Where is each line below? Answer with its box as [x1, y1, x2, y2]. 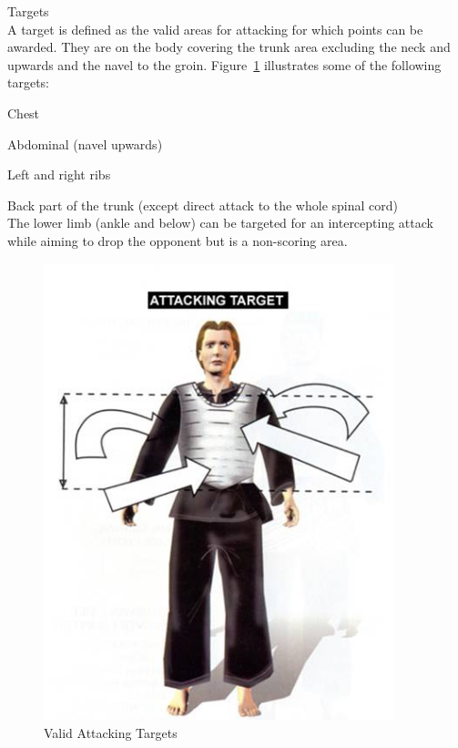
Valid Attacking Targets [44, 722, 178, 742]
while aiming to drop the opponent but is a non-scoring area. [7, 231, 348, 250]
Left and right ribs [7, 165, 111, 184]
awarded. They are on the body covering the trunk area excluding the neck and [7, 37, 451, 56]
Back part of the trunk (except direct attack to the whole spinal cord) [7, 195, 398, 214]
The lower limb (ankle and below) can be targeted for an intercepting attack [7, 213, 433, 232]
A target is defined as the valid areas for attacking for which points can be [7, 19, 423, 38]
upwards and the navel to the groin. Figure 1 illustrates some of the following [7, 55, 442, 74]
